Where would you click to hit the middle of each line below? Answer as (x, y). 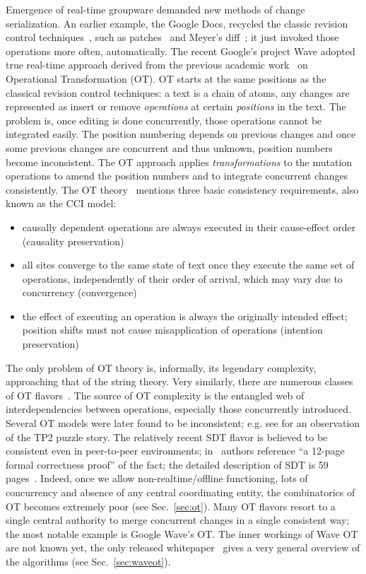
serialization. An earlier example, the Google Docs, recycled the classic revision (177, 23)
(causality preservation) (73, 241)
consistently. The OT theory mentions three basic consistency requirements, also (182, 189)
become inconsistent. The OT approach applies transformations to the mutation (179, 162)
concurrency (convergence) (79, 292)
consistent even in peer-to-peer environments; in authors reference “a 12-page (175, 451)
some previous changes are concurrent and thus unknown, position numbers (169, 147)
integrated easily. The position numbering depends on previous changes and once (181, 134)
